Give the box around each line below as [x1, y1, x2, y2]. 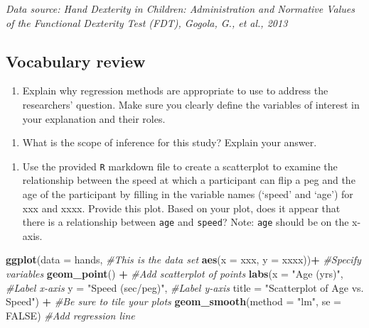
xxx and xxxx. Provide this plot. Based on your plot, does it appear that [22, 200, 341, 215]
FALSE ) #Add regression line [6, 307, 135, 322]
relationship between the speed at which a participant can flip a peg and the [22, 173, 355, 187]
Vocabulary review [6, 50, 146, 72]
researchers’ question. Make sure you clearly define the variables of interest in [22, 97, 360, 111]
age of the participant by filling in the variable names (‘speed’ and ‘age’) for [22, 187, 353, 202]
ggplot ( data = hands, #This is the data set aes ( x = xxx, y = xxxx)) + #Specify [6, 252, 361, 267]
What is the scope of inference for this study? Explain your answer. [22, 135, 317, 150]
